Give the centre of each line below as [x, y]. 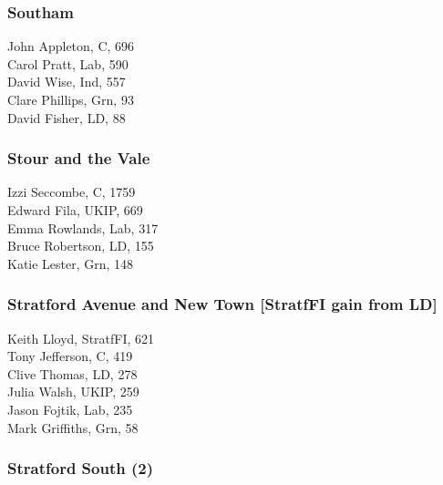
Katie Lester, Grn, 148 [71, 263]
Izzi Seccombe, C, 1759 [72, 192]
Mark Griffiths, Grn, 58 [73, 427]
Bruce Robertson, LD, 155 [81, 246]
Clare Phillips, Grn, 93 [71, 99]
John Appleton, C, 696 [71, 46]
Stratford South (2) [80, 468]
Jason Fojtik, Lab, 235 [70, 409]
